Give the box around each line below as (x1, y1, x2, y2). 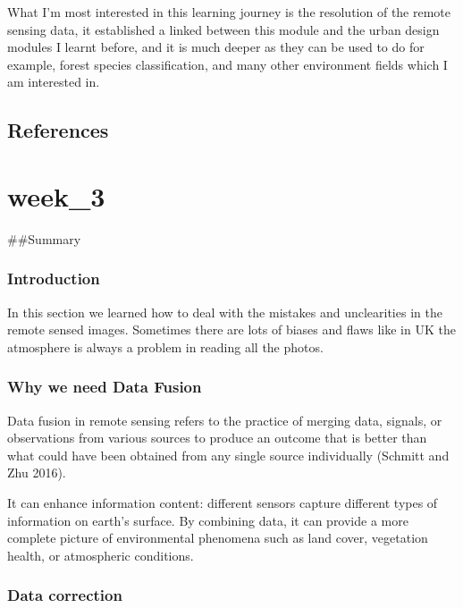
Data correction (7, 584, 122, 606)
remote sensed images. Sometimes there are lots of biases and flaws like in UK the (7, 320, 456, 339)
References (7, 116, 109, 144)
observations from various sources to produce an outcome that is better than (7, 428, 427, 447)
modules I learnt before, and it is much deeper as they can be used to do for (7, 38, 425, 56)
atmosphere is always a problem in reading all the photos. (7, 337, 324, 356)
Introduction (7, 267, 100, 290)
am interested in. (7, 72, 100, 91)
